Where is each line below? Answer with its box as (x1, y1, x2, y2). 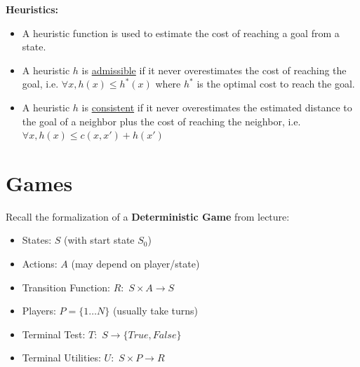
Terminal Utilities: (22, 350, 101, 365)
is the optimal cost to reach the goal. (196, 76, 355, 91)
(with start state (64, 233, 135, 247)
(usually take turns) (112, 303, 199, 318)
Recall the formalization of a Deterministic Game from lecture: (6, 209, 290, 223)
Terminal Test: (22, 326, 86, 341)
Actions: (22, 256, 58, 271)
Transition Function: (22, 279, 110, 294)
